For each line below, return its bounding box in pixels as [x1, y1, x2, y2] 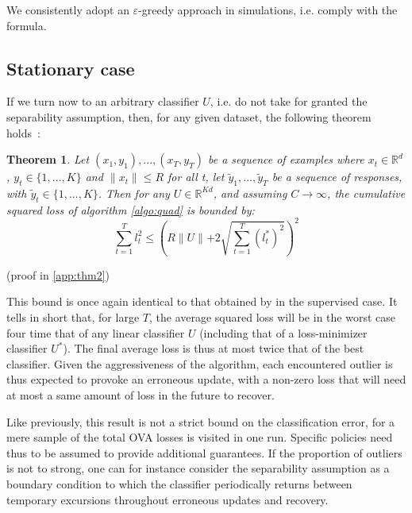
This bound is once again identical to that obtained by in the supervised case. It [6, 293, 398, 310]
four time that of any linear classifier [6, 324, 185, 341]
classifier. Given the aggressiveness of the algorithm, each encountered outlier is [6, 355, 393, 372]
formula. [6, 17, 47, 33]
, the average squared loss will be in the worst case [148, 309, 395, 326]
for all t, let [167, 168, 225, 185]
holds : [6, 124, 40, 141]
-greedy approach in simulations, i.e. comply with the [138, 2, 398, 17]
